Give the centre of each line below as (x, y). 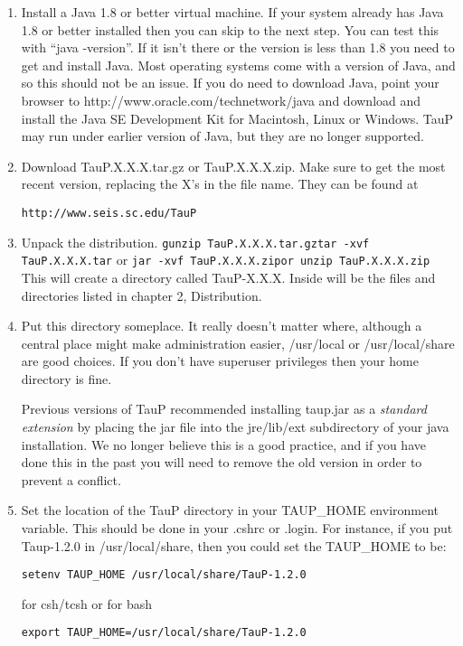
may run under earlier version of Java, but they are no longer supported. (222, 136)
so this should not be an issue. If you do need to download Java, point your (230, 83)
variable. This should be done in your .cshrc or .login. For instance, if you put (237, 528)
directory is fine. (66, 378)
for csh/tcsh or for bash (87, 603)
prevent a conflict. (71, 479)
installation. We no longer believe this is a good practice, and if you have (223, 444)
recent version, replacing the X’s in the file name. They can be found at (220, 184)
